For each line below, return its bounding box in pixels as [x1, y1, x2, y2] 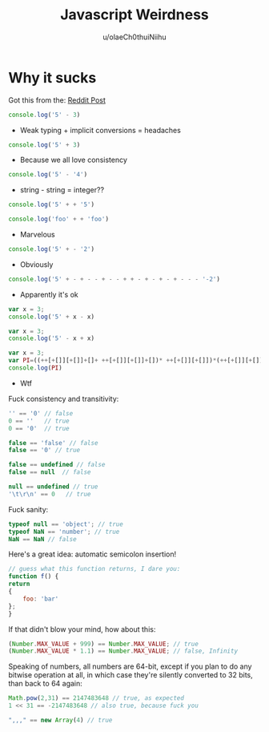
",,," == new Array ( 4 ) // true [8, 716, 113, 725]
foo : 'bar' [22, 595, 59, 603]
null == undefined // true [8, 483, 98, 491]
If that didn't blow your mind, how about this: [8, 624, 156, 634]
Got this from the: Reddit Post [8, 95, 106, 105]
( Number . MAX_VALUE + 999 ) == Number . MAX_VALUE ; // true [8, 640, 199, 648]
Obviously [19, 259, 54, 269]
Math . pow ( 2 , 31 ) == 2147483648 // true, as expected [8, 694, 184, 702]
